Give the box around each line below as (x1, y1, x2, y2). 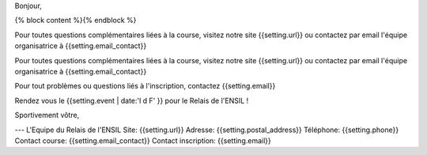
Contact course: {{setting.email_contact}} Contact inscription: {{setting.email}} (14, 135, 272, 146)
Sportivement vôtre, (14, 111, 80, 120)
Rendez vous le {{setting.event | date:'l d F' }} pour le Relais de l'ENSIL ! (14, 96, 249, 105)
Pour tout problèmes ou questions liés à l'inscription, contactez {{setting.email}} (14, 81, 276, 91)
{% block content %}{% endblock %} (14, 16, 137, 25)
